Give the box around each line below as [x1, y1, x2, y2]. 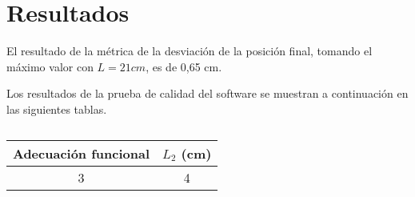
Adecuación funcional [13, 143, 150, 163]
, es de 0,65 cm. [146, 58, 222, 74]
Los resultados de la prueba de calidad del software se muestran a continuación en [6, 85, 409, 102]
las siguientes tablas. [6, 100, 107, 117]
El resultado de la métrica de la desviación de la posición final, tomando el [6, 42, 373, 59]
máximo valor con [6, 58, 94, 74]
